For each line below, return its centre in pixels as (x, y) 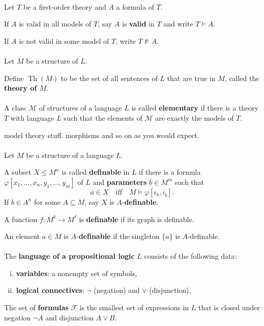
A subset (18, 172)
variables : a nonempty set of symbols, (77, 273)
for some (47, 201)
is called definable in (96, 172)
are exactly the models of (195, 117)
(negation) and (117, 290)
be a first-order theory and (65, 6)
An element (22, 236)
